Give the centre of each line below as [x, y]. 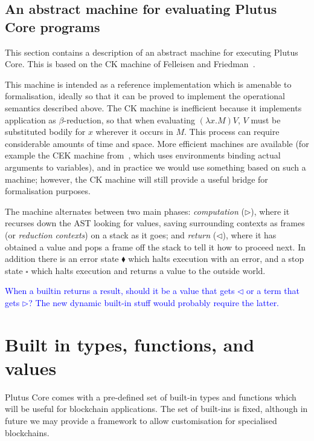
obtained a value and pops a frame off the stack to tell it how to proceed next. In [155, 247]
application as [30, 119]
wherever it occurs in [134, 132]
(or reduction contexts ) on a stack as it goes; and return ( [111, 234]
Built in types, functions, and [130, 344]
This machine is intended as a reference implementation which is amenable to [148, 84]
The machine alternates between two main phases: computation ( [125, 211]
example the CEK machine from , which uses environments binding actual [143, 155]
